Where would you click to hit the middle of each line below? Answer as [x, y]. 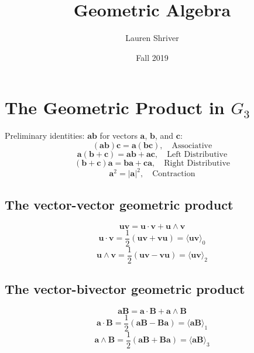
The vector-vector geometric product [119, 204]
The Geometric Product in [115, 107]
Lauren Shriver [152, 38]
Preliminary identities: [45, 136]
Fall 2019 [152, 57]
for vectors [119, 136]
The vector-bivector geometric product [125, 289]
